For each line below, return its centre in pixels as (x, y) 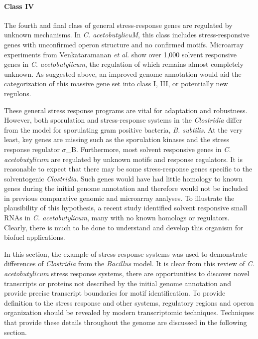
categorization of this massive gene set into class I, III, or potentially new (116, 84)
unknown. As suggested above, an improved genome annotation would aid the (123, 74)
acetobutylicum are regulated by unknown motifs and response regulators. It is (123, 159)
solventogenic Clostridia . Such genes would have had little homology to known (123, 178)
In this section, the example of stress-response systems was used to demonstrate (126, 254)
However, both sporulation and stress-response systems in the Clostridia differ (123, 120)
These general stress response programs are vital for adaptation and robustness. (126, 110)
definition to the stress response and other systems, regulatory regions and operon (129, 302)
